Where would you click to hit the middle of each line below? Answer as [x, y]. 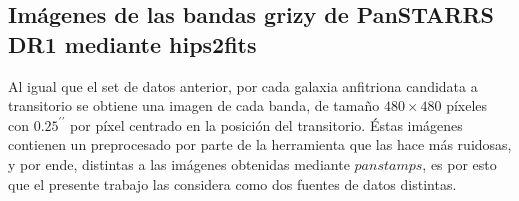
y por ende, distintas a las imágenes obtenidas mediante [179, 163]
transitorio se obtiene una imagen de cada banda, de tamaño [194, 105]
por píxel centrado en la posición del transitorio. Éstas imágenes [266, 124]
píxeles [467, 105]
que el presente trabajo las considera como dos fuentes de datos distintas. [232, 183]
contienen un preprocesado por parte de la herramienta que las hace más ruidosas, [260, 144]
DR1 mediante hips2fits [132, 43]
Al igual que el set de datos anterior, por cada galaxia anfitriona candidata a [243, 85]
